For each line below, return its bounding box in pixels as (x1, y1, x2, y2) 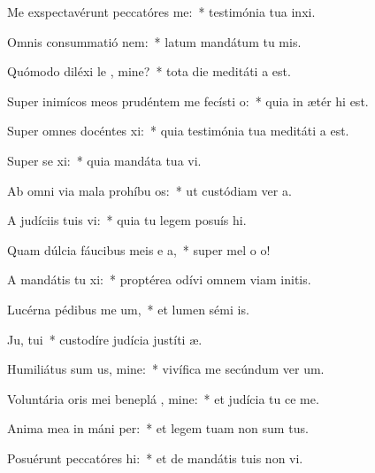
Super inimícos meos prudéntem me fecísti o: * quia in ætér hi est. (7, 91, 369, 110)
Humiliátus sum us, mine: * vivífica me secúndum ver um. (7, 360, 325, 378)
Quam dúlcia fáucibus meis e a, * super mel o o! (7, 240, 271, 259)
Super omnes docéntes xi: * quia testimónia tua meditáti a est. (7, 121, 349, 140)
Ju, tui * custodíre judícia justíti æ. (7, 330, 203, 348)
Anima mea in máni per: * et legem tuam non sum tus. (7, 419, 309, 438)
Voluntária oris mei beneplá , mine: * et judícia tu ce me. (7, 389, 319, 407)
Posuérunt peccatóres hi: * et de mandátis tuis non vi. (7, 448, 303, 467)
